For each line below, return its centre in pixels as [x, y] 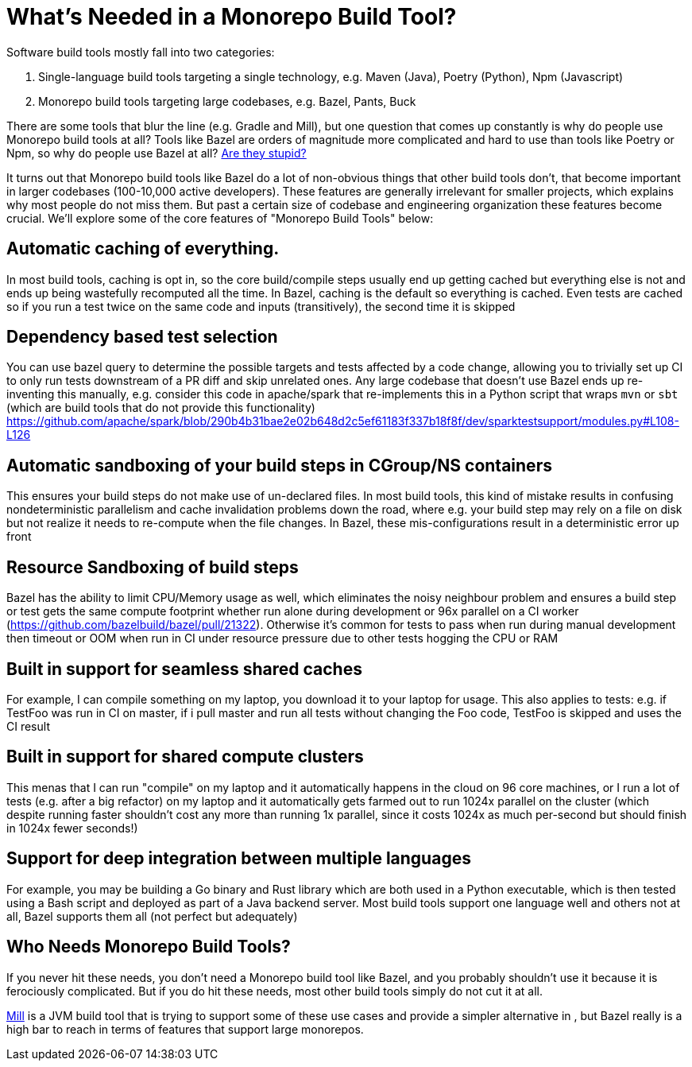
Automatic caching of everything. [143, 249]
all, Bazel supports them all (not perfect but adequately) [152, 916]
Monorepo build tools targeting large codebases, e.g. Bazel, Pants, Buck [227, 101]
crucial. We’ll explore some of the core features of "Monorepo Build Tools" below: [220, 218]
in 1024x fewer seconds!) [72, 828]
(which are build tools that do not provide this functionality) [161, 408]
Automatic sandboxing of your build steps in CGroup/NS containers [279, 465]
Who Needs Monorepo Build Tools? [149, 947]
